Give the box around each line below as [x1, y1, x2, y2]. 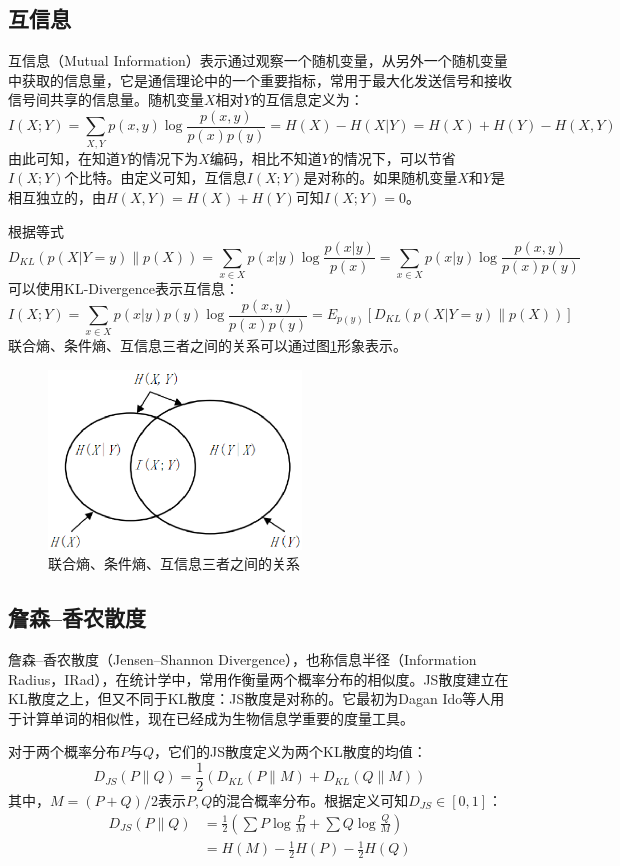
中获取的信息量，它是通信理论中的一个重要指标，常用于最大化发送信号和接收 [8, 69, 512, 90]
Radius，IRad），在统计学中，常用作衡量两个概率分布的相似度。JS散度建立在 [8, 668, 509, 689]
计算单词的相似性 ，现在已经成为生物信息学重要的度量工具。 [21, 707, 414, 728]
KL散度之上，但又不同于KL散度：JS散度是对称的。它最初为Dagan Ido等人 [8, 688, 491, 709]
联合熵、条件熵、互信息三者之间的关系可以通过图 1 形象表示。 [8, 335, 407, 356]
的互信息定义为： [251, 89, 364, 110]
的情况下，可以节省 [329, 147, 456, 168]
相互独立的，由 [8, 186, 106, 207]
